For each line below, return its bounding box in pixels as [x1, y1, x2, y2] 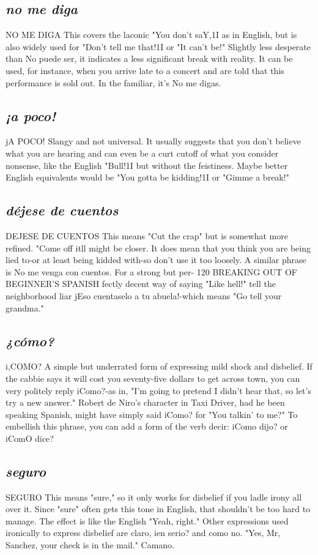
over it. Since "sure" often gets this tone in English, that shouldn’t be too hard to [6, 502, 311, 515]
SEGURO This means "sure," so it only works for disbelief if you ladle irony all [6, 490, 302, 503]
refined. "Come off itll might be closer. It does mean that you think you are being [6, 241, 311, 254]
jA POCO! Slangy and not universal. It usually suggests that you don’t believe [6, 135, 301, 147]
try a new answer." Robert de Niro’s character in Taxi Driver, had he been [6, 396, 285, 409]
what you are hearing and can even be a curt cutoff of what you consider [6, 146, 279, 159]
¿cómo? [6, 331, 54, 350]
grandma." [6, 301, 44, 314]
